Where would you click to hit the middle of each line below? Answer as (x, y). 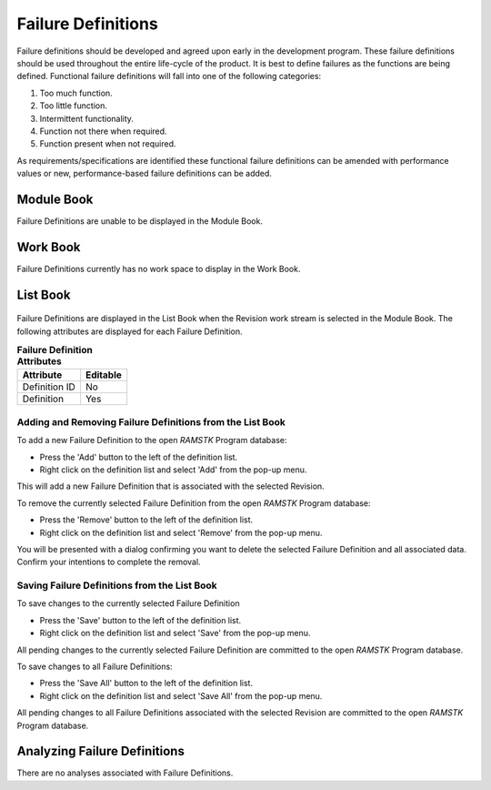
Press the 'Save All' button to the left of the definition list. (146, 684)
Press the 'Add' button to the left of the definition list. (139, 457)
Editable (104, 375)
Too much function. (76, 93)
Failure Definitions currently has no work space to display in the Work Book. (159, 268)
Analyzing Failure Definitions (101, 751)
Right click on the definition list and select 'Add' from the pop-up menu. (173, 470)
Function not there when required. (103, 131)
